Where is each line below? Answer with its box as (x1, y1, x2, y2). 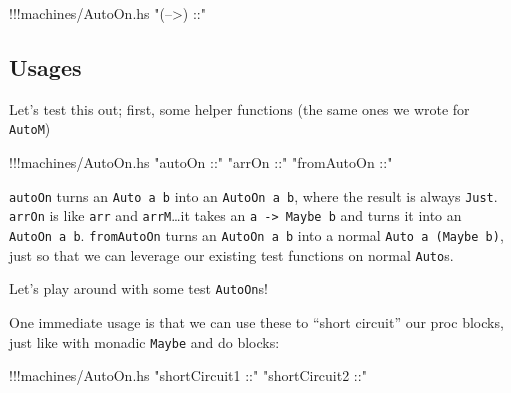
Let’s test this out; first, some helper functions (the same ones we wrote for (9, 98, 470, 119)
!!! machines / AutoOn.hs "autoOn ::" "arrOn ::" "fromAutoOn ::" (9, 152, 393, 173)
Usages (9, 51, 82, 82)
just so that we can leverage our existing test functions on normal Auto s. (9, 244, 454, 265)
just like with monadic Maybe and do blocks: (9, 331, 280, 352)
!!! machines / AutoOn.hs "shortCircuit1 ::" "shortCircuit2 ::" (9, 365, 367, 386)
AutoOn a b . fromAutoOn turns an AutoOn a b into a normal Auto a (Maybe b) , (9, 224, 504, 245)
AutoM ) (9, 118, 51, 139)
